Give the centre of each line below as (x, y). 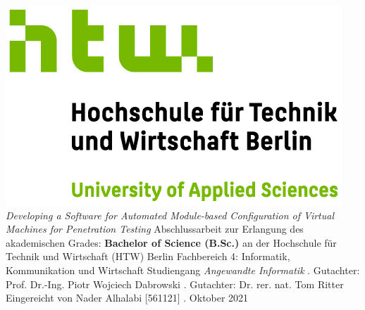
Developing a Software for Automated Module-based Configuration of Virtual (170, 215)
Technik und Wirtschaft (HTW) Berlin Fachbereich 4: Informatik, (148, 256)
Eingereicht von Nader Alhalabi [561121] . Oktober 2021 (127, 298)
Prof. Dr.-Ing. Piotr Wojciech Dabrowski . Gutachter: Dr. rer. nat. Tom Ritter (175, 284)
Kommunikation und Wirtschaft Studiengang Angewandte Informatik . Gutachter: (183, 270)
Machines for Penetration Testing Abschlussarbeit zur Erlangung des (155, 229)
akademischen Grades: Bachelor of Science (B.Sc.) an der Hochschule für (171, 242)
